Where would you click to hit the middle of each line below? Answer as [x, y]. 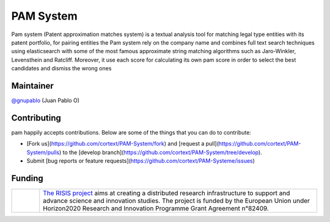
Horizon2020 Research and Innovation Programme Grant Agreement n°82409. [156, 208]
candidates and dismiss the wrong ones [61, 68]
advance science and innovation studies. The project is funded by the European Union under [176, 201]
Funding [28, 178]
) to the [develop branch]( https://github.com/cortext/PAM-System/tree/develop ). [160, 152]
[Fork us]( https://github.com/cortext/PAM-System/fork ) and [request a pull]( [123, 144]
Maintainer [33, 86]
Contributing [36, 118]
